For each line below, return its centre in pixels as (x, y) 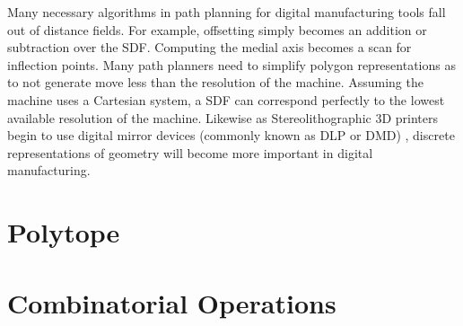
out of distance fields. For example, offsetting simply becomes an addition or (217, 29)
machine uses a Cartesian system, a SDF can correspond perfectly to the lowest (226, 99)
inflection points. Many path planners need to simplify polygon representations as (231, 64)
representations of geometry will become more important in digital (190, 152)
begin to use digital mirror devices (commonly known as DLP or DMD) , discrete (231, 135)
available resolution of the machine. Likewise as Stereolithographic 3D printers (223, 117)
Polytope (64, 232)
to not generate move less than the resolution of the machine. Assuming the (215, 82)
